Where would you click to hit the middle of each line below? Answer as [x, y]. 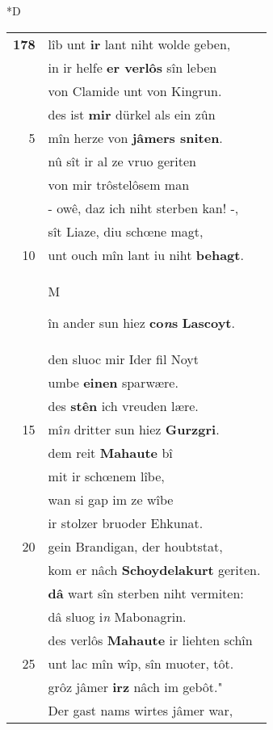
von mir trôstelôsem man [119, 184]
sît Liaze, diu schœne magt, [126, 231]
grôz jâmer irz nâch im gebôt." [135, 686]
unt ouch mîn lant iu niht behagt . [146, 254]
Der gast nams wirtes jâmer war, [141, 710]
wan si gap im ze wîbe [111, 499]
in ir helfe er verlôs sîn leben [132, 67]
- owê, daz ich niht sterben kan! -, [143, 208]
